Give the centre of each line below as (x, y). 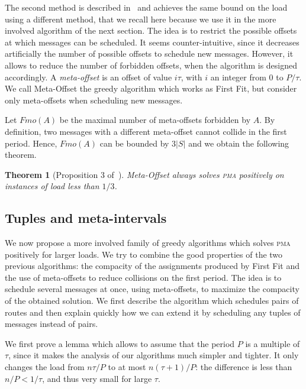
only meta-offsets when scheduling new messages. (94, 100)
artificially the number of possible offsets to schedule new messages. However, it (149, 54)
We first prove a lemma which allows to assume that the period (120, 343)
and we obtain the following (239, 143)
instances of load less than (52, 186)
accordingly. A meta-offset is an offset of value (88, 77)
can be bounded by (134, 143)
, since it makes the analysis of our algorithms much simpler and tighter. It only (154, 355)
